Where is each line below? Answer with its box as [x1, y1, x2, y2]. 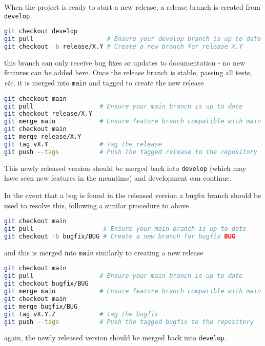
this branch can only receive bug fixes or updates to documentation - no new [4, 57, 246, 68]
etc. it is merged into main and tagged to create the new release [4, 77, 204, 88]
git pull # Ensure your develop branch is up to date [4, 35, 261, 43]
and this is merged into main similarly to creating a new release [4, 247, 203, 257]
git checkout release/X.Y [4, 110, 92, 118]
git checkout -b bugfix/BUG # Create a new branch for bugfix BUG [4, 232, 236, 240]
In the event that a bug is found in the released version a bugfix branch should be [4, 189, 261, 200]
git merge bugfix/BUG [4, 302, 78, 310]
